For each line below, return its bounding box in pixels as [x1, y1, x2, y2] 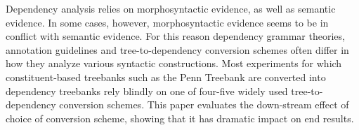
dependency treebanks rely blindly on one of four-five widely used [6, 83, 288, 98]
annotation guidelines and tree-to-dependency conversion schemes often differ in [6, 42, 349, 57]
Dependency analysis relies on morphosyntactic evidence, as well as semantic [6, 1, 336, 15]
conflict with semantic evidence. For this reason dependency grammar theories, [6, 29, 345, 43]
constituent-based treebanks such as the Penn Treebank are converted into [6, 69, 326, 84]
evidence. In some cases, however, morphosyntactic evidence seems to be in [6, 15, 329, 29]
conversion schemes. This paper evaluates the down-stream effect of [59, 97, 349, 112]
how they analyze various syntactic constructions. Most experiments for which [6, 56, 342, 71]
